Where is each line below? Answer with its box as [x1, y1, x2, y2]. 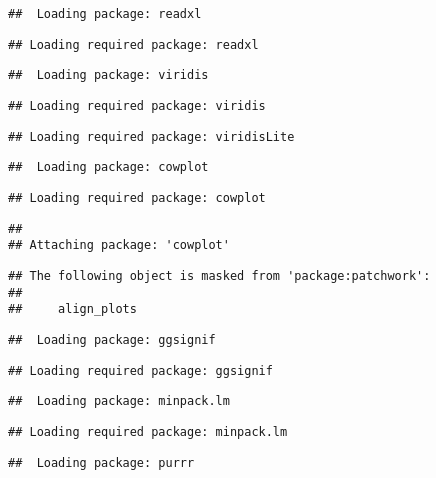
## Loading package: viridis [8, 68, 209, 83]
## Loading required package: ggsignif [8, 363, 273, 378]
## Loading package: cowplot [8, 160, 209, 175]
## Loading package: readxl [8, 7, 202, 21]
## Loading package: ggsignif [8, 332, 216, 347]
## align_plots [8, 302, 137, 317]
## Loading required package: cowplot [8, 190, 266, 205]
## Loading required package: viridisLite [8, 129, 295, 144]
